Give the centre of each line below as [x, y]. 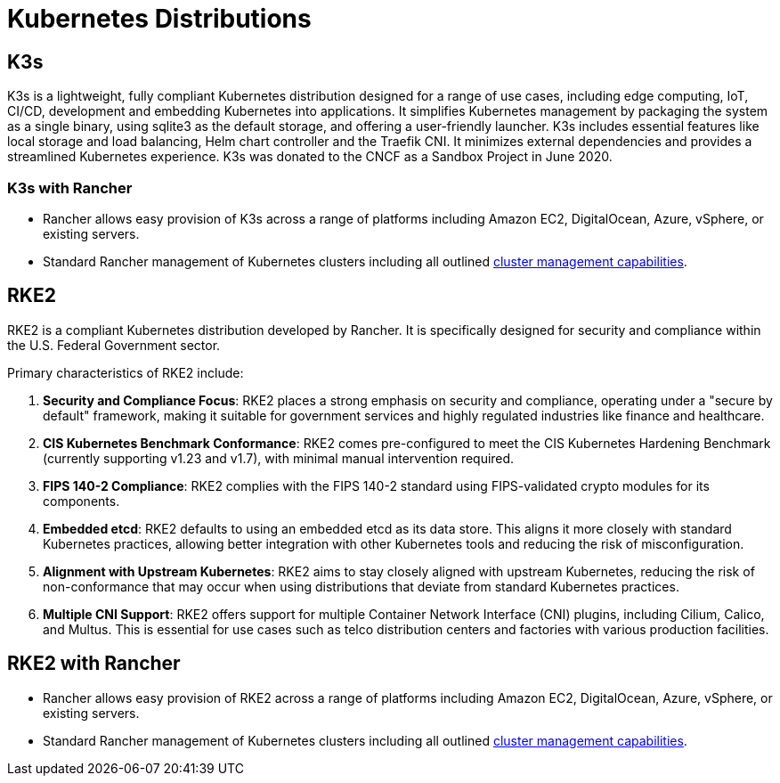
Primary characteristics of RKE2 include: [126, 372]
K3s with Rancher [70, 188]
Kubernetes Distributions [159, 19]
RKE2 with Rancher [94, 664]
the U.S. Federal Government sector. [114, 345]
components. [81, 501]
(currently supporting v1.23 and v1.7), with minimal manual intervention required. [279, 458]
